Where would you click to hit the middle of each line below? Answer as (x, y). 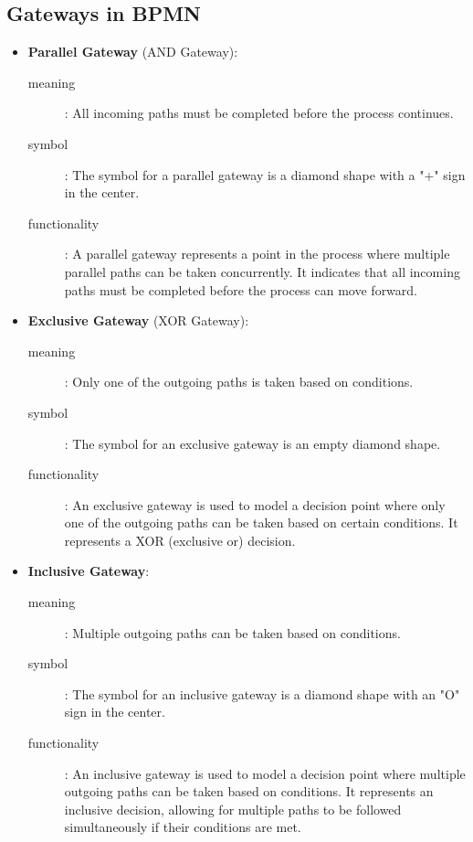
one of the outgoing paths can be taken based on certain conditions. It (261, 522)
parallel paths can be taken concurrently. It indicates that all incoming (262, 271)
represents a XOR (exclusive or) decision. (180, 540)
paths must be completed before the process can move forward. (241, 289)
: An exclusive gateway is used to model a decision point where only (255, 504)
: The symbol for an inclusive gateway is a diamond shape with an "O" (262, 693)
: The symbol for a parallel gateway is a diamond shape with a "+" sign (265, 174)
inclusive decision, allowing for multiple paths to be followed (233, 809)
